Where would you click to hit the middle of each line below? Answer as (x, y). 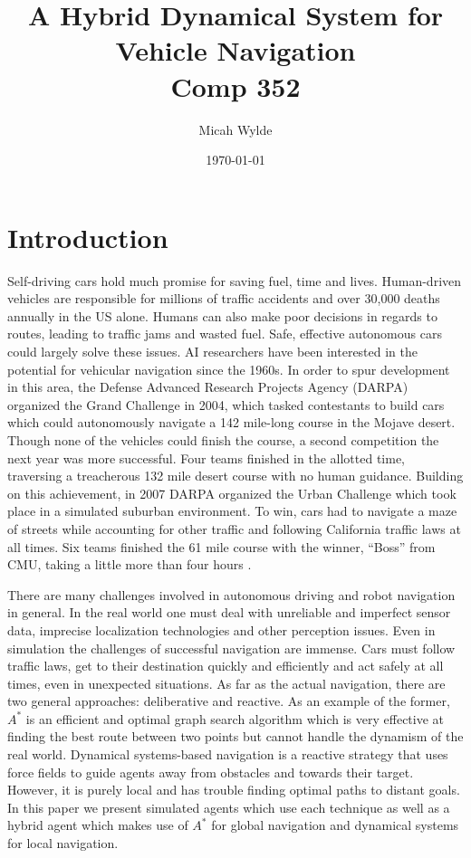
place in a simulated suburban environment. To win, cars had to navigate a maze (232, 511)
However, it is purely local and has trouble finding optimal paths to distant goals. (234, 790)
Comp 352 (235, 86)
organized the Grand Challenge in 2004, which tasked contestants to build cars (226, 404)
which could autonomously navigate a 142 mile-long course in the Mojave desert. (231, 422)
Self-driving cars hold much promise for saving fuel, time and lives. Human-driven (235, 280)
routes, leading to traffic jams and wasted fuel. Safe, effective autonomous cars (225, 334)
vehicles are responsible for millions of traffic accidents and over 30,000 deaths (224, 298)
